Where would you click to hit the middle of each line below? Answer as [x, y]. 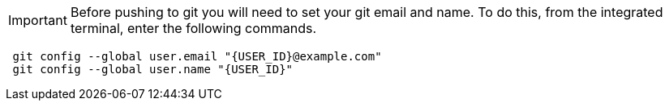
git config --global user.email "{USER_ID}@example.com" [197, 56]
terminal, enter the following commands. [193, 28]
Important [38, 20]
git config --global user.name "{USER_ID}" [153, 69]
